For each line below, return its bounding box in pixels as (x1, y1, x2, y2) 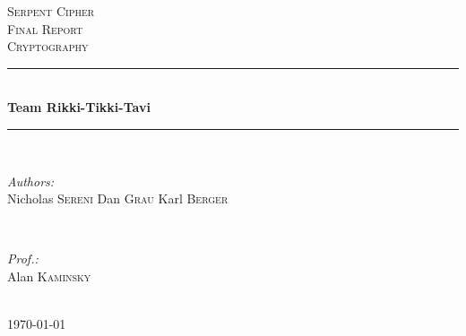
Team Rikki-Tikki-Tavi (7, 98, 151, 116)
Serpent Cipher (7, 2, 95, 20)
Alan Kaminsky (7, 266, 91, 285)
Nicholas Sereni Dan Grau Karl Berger (7, 189, 229, 208)
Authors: (7, 171, 55, 190)
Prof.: (7, 249, 39, 268)
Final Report (7, 19, 83, 38)
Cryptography (7, 37, 89, 56)
